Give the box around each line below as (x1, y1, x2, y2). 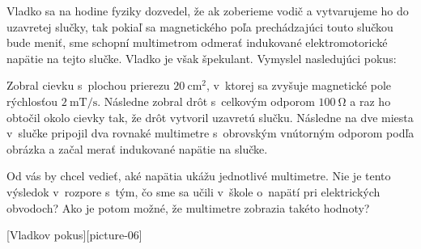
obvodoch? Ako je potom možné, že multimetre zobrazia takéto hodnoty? (6, 199, 370, 216)
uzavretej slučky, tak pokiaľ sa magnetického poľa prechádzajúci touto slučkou (6, 18, 393, 35)
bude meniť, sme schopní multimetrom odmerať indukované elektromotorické (6, 34, 388, 51)
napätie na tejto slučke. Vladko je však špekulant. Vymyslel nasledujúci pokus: (6, 49, 397, 66)
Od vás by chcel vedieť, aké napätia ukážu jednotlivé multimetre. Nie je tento (6, 167, 391, 184)
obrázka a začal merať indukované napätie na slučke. (6, 140, 268, 157)
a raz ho (350, 92, 391, 109)
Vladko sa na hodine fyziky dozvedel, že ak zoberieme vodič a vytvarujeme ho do (6, 2, 409, 19)
